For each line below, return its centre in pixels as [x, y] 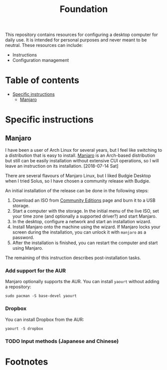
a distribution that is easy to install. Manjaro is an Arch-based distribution [80, 155]
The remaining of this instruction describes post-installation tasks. [73, 258]
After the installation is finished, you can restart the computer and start [85, 243]
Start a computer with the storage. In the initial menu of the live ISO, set [86, 211]
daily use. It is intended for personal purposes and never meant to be [76, 40]
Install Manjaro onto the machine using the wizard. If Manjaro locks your [86, 227]
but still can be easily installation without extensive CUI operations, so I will [82, 161]
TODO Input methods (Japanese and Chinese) [62, 341]
